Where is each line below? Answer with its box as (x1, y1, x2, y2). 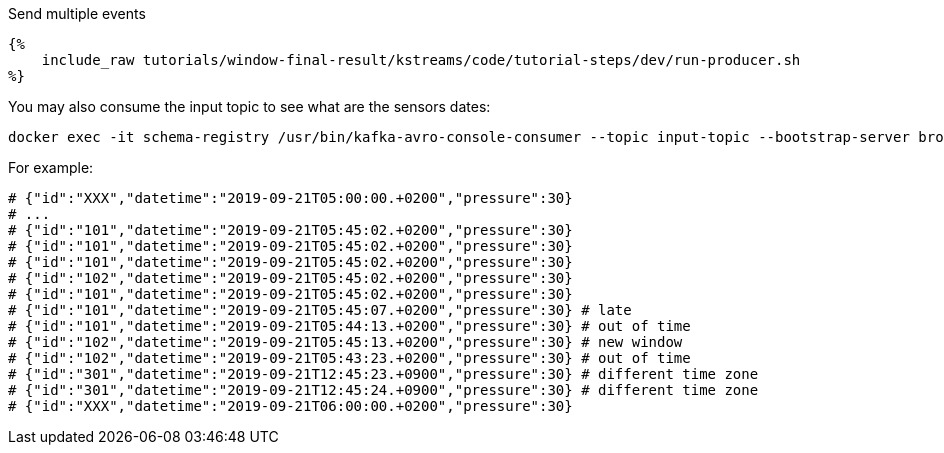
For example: (8, 159, 94, 176)
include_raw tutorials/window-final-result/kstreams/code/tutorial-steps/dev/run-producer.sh (41, 52, 801, 68)
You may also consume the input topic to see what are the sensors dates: (8, 98, 491, 115)
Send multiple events (8, 5, 146, 22)
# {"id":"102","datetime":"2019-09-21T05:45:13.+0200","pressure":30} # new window (8, 334, 683, 350)
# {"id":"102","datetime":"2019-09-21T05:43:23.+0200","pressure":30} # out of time (8, 350, 691, 366)
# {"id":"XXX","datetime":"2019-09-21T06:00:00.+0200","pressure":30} (8, 398, 573, 414)
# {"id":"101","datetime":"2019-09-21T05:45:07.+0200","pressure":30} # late (8, 302, 632, 318)
